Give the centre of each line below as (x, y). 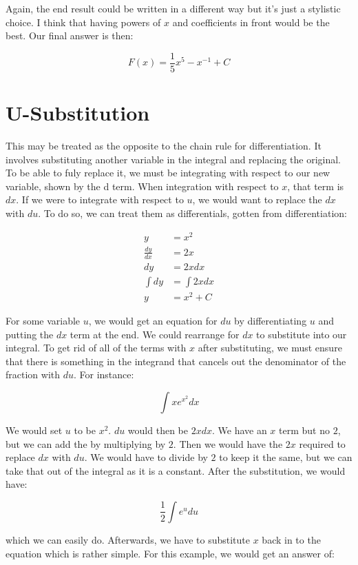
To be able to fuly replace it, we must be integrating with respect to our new (168, 173)
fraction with (33, 374)
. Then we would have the (228, 443)
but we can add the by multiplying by (86, 443)
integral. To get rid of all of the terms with (96, 348)
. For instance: (104, 374)
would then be (158, 430)
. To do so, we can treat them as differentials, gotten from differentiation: (192, 213)
